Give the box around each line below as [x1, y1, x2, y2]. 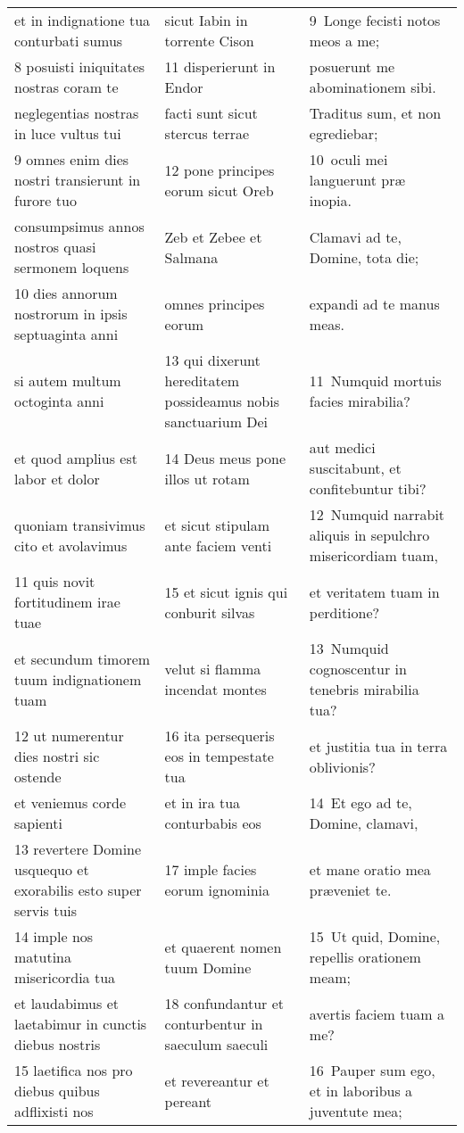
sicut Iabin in [164, 10, 248, 30]
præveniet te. [309, 880, 392, 900]
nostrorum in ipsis [14, 303, 128, 324]
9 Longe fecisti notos [309, 10, 441, 30]
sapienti [14, 813, 62, 833]
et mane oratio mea [309, 859, 431, 880]
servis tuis [14, 900, 78, 921]
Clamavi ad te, [309, 226, 402, 247]
